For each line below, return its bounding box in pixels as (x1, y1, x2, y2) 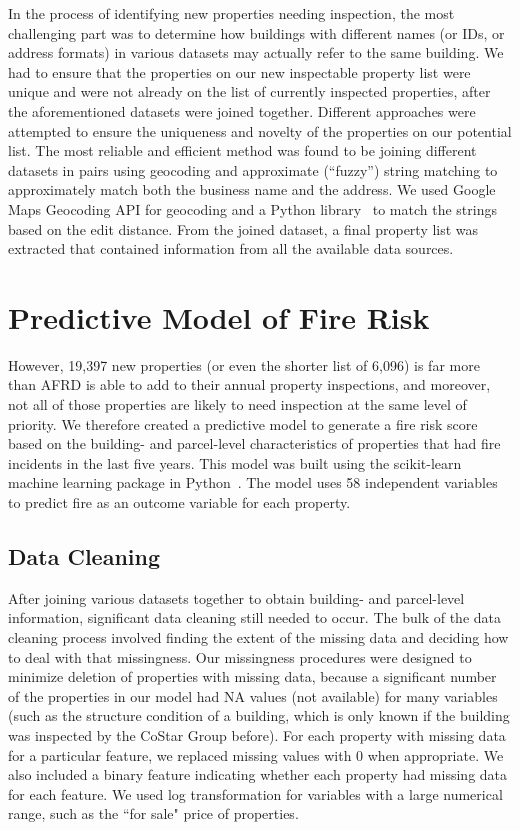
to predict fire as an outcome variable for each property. (8, 492, 351, 512)
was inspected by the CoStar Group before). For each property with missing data (8, 724, 506, 745)
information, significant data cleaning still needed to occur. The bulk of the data (8, 607, 501, 628)
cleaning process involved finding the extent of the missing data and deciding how (8, 626, 509, 647)
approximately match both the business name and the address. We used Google (8, 179, 496, 200)
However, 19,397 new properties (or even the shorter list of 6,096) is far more (8, 354, 480, 375)
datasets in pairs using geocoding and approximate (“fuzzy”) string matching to (8, 159, 498, 180)
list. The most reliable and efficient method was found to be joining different (8, 140, 477, 161)
